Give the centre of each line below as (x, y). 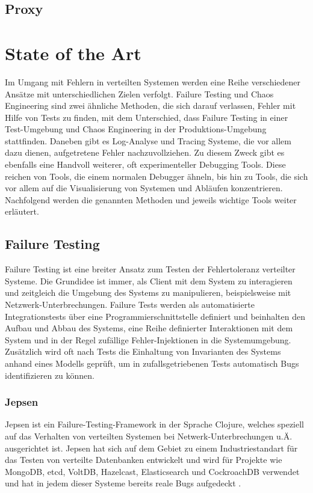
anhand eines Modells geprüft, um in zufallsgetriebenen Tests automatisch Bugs (152, 363)
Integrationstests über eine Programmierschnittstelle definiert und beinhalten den (155, 316)
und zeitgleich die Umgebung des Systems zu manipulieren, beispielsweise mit (148, 292)
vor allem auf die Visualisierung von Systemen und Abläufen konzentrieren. (144, 188)
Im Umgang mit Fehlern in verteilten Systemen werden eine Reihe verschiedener (153, 81)
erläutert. (22, 211)
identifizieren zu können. (50, 375)
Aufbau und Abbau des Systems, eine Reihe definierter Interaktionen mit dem (149, 328)
